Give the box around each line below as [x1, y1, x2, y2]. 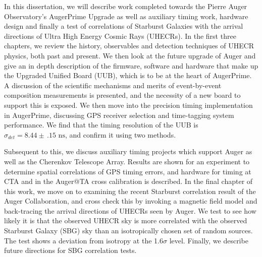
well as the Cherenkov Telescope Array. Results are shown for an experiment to [4, 156, 250, 166]
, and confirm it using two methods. [65, 129, 176, 140]
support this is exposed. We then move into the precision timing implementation [4, 99, 253, 110]
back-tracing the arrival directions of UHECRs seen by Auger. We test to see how [4, 205, 256, 216]
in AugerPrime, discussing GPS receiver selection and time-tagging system [4, 109, 234, 120]
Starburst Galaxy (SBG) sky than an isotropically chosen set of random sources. [4, 225, 253, 236]
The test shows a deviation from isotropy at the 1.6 [4, 235, 163, 245]
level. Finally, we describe [169, 235, 248, 245]
